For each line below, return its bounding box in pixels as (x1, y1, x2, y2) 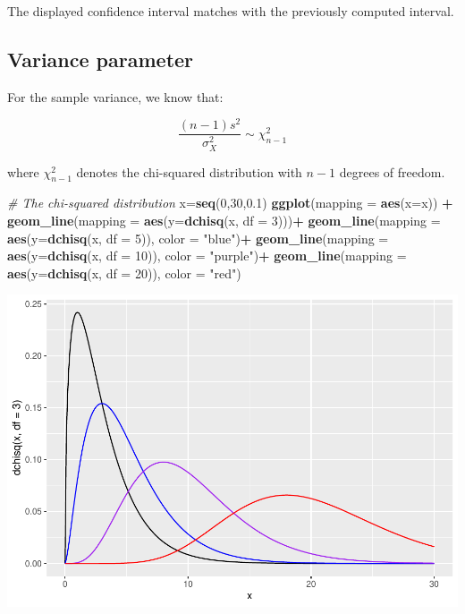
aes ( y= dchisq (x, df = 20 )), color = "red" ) (7, 263, 241, 282)
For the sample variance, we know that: (7, 87, 224, 106)
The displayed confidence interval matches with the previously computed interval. (7, 2, 454, 20)
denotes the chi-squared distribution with (76, 162, 302, 181)
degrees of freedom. (339, 162, 445, 181)
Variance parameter (7, 45, 194, 72)
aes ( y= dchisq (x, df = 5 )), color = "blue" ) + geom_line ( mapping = (7, 228, 389, 247)
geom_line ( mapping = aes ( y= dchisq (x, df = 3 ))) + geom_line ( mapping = (7, 211, 441, 229)
